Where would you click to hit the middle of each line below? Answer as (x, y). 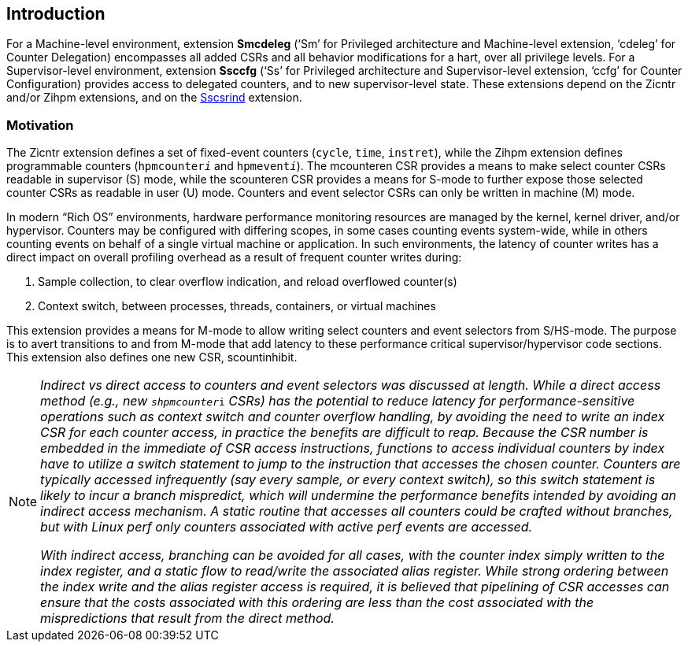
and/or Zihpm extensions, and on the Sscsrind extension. (154, 98)
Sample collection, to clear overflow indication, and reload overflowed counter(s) (248, 282)
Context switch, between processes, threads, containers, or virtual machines (237, 306)
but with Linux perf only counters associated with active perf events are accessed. (287, 527)
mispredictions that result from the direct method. (187, 618)
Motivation (40, 125)
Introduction (56, 14)
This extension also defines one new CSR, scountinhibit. (152, 357)
